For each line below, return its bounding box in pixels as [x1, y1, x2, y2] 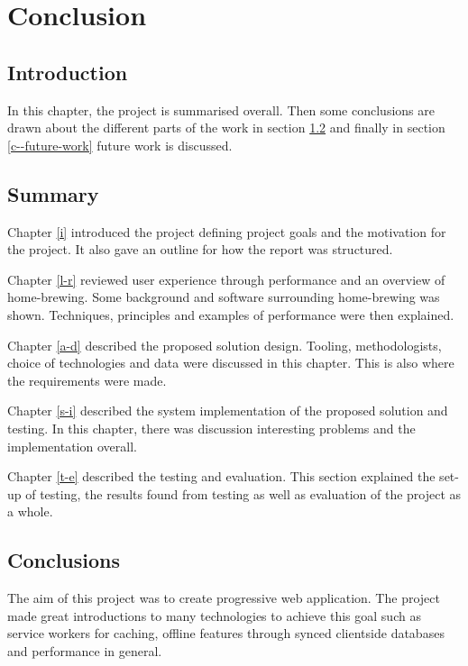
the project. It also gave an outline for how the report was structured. [7, 240, 393, 259]
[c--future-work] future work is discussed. [7, 135, 233, 154]
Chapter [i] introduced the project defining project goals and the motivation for [7, 222, 446, 241]
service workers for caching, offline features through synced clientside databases [7, 624, 445, 643]
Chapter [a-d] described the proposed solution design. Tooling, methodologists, [7, 335, 442, 354]
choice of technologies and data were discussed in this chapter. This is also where [7, 353, 454, 372]
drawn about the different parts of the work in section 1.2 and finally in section [7, 118, 445, 137]
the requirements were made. [7, 370, 167, 389]
